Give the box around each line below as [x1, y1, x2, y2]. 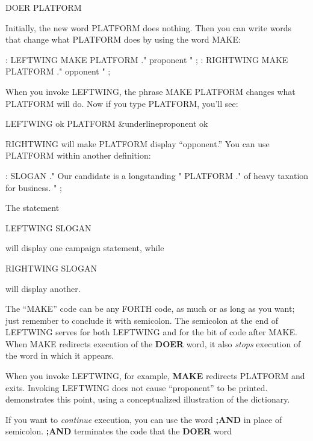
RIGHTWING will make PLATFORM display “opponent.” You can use [5, 137, 270, 150]
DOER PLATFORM [5, 1, 82, 13]
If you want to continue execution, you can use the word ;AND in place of [5, 413, 282, 425]
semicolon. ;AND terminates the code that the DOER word [5, 425, 232, 437]
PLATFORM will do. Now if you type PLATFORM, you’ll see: [5, 97, 238, 109]
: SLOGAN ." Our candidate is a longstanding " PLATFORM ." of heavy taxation [5, 169, 309, 181]
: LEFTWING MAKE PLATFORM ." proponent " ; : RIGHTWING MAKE [5, 53, 288, 65]
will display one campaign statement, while [5, 242, 164, 254]
